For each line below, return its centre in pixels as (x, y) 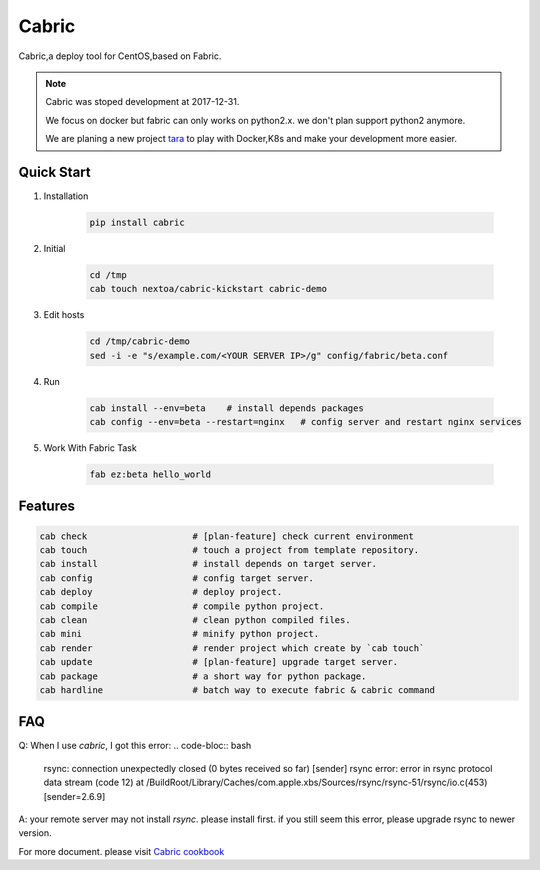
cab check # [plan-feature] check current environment (227, 536)
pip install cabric (137, 222)
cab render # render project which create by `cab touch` (232, 648)
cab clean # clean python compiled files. (195, 619)
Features (46, 506)
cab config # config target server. (176, 578)
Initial (54, 248)
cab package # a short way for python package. (203, 676)
